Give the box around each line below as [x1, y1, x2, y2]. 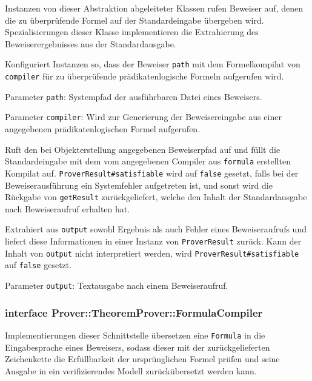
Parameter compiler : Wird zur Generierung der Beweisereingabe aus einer [5, 110, 282, 123]
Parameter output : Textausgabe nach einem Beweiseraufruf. [5, 278, 228, 291]
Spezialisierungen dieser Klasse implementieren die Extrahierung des [5, 25, 259, 38]
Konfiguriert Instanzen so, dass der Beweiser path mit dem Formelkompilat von [5, 58, 300, 70]
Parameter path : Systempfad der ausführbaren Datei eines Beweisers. [5, 90, 262, 103]
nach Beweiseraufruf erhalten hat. [5, 202, 130, 215]
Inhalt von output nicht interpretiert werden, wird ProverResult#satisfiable [5, 246, 299, 259]
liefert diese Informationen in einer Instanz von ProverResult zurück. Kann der [5, 235, 302, 247]
